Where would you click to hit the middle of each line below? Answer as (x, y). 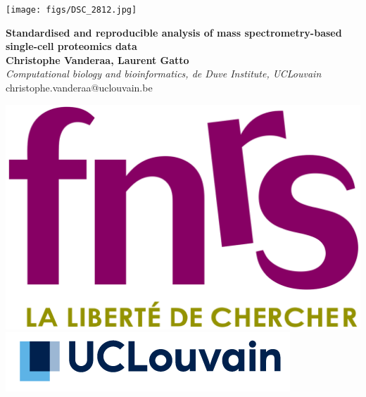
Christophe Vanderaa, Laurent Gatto (97, 59)
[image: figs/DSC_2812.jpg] (71, 10)
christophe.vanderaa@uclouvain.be (79, 88)
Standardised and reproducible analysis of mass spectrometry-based (174, 32)
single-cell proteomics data (71, 46)
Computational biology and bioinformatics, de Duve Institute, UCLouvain (164, 74)
